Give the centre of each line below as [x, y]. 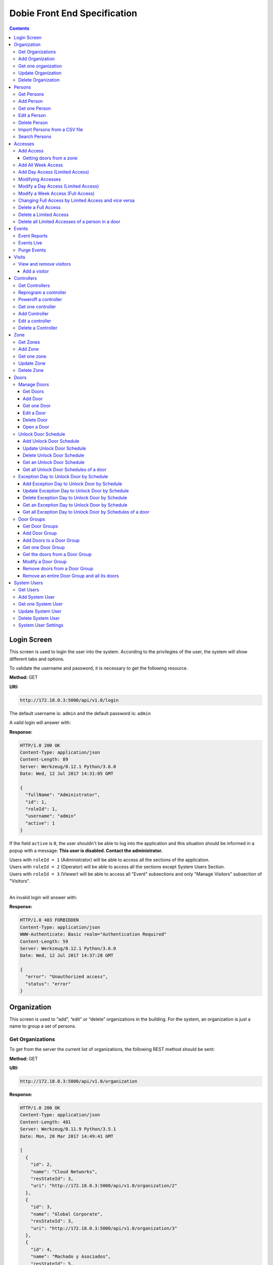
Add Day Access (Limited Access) [54, 172]
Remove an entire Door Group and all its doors [71, 576]
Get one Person [35, 108]
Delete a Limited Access [43, 215]
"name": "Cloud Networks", [64, 1172]
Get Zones [29, 342]
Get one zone [32, 356]
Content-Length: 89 [44, 760]
